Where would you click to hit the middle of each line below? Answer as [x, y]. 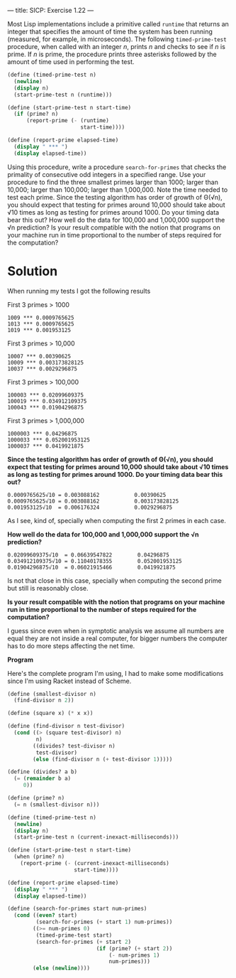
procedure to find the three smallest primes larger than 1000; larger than [113, 182]
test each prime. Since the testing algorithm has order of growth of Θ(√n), [115, 197]
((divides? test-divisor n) [74, 746]
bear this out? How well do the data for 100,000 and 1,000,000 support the [116, 220]
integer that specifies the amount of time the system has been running [110, 32]
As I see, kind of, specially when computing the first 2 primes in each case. [117, 520]
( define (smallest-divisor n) [52, 694]
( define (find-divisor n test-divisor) [66, 726]
